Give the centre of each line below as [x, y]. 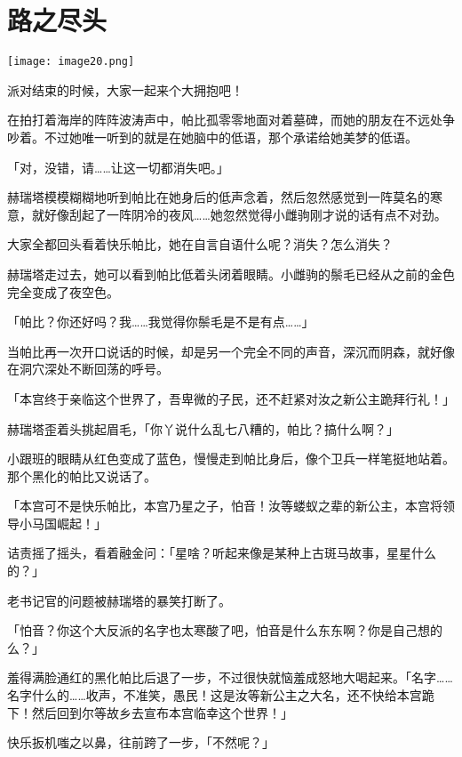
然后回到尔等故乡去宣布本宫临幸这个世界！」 [162, 712]
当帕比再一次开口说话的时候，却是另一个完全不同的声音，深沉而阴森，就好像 [231, 351]
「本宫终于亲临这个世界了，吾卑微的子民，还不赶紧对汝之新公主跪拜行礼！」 [231, 398]
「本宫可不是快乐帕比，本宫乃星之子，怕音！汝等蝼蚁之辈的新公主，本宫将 [225, 506]
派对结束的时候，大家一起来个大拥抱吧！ [125, 89]
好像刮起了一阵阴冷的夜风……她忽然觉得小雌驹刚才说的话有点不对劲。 [245, 214]
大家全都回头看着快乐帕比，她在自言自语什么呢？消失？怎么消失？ [200, 244]
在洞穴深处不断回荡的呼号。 [88, 369]
